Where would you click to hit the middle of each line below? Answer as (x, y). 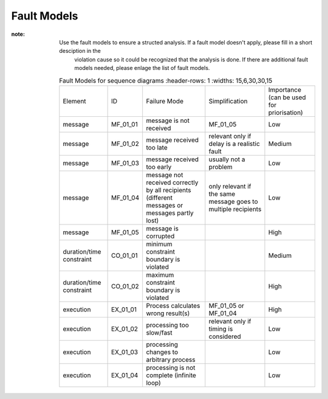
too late (157, 147)
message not (165, 175)
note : (18, 34)
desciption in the (80, 51)
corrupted (160, 236)
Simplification (228, 101)
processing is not (171, 367)
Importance (285, 89)
